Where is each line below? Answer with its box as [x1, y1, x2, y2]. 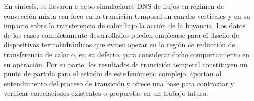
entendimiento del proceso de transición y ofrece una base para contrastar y [4, 78, 234, 88]
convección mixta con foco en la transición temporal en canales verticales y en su [4, 10, 250, 21]
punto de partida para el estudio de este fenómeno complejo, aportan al [4, 68, 222, 79]
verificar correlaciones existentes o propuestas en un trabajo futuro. [4, 88, 208, 98]
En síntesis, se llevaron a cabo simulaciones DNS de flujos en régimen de [4, 1, 224, 11]
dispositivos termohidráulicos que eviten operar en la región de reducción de [4, 39, 235, 50]
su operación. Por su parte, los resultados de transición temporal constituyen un [4, 59, 248, 69]
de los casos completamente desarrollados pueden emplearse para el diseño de [4, 30, 239, 40]
